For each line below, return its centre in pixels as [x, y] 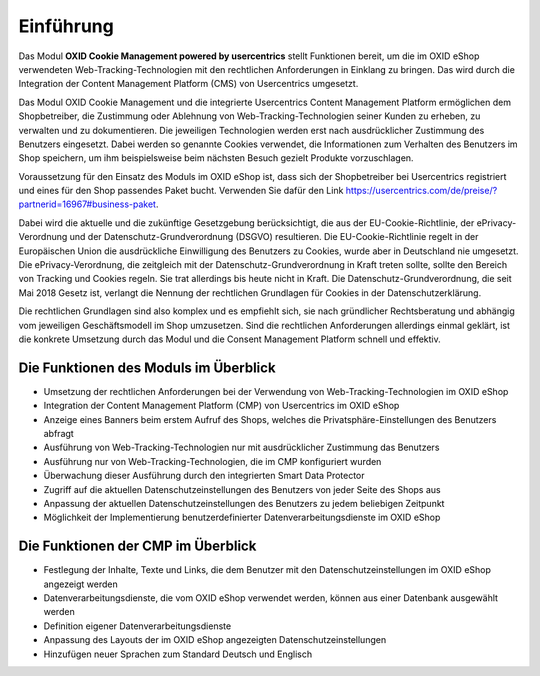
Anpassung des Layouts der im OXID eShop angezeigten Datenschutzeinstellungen [215, 640]
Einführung [66, 26]
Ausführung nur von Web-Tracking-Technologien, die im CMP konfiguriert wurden [212, 461]
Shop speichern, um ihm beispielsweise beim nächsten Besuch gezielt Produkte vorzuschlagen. [216, 158]
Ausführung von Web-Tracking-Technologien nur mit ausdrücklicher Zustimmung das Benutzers [241, 447]
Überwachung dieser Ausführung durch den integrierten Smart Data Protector [204, 476]
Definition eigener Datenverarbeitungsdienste [137, 626]
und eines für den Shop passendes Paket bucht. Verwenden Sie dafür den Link [181, 191]
